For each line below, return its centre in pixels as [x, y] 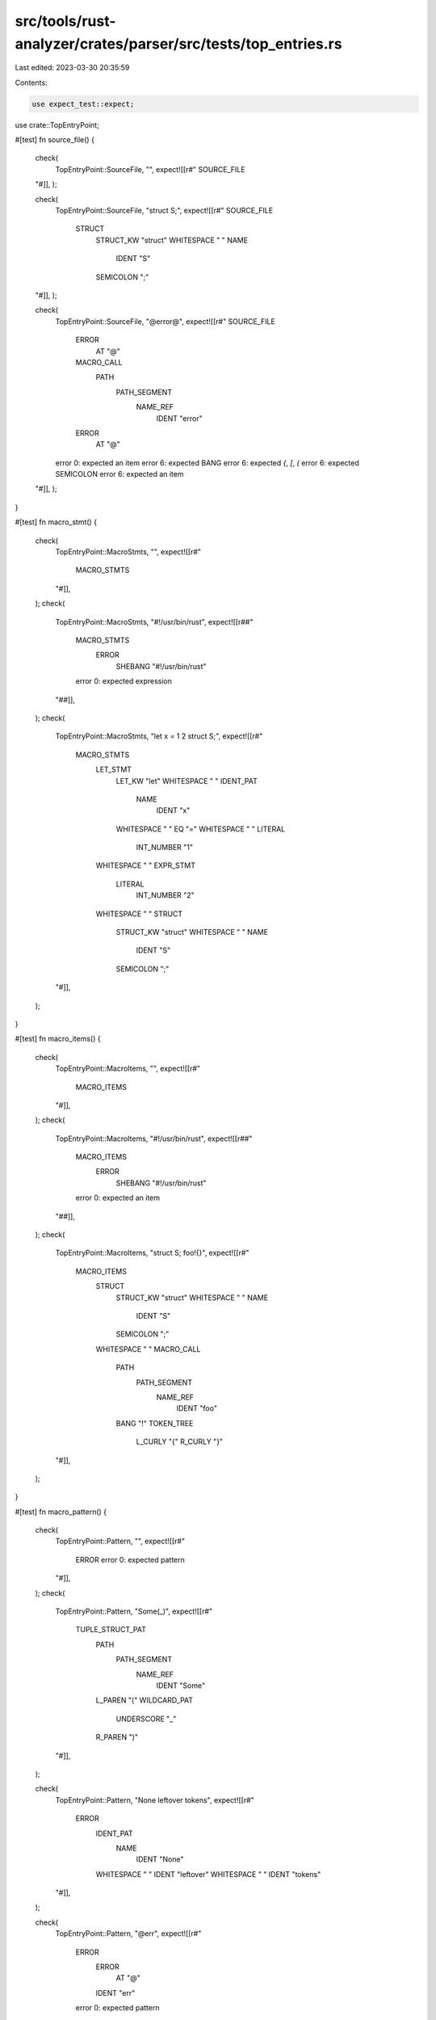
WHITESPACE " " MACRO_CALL [148, 1349]
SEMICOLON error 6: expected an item [120, 474]
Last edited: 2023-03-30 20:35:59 [72, 68]
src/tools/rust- [65, 21]
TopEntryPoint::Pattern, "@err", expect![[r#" [128, 1934]
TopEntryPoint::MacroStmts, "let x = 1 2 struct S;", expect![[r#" [159, 736]
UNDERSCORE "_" [146, 1719]
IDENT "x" [173, 810]
